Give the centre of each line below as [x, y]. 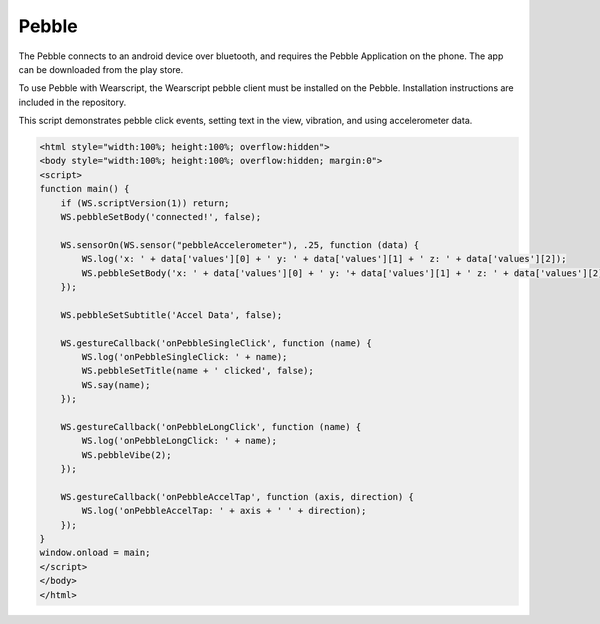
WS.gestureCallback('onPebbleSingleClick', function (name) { [216, 343]
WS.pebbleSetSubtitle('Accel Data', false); [171, 314]
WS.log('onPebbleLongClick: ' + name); [179, 441]
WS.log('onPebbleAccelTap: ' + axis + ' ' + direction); [224, 511]
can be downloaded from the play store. [101, 69]
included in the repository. [72, 102]
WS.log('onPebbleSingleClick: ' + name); [184, 356]
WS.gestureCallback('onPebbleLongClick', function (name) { [211, 426]
